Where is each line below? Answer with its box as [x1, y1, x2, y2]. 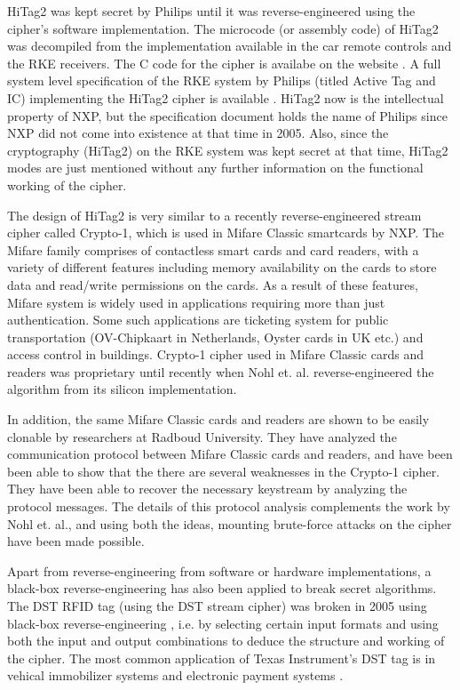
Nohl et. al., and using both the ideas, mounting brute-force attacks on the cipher [7, 514, 452, 533]
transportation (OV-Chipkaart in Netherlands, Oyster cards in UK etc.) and [7, 327, 424, 346]
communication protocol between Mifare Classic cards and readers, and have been [7, 445, 453, 463]
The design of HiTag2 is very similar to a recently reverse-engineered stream [7, 205, 422, 224]
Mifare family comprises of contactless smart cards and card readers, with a [7, 240, 419, 259]
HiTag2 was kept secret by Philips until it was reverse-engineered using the [7, 2, 416, 20]
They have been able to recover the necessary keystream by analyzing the [7, 479, 408, 498]
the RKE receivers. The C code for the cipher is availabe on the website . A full [7, 53, 441, 72]
